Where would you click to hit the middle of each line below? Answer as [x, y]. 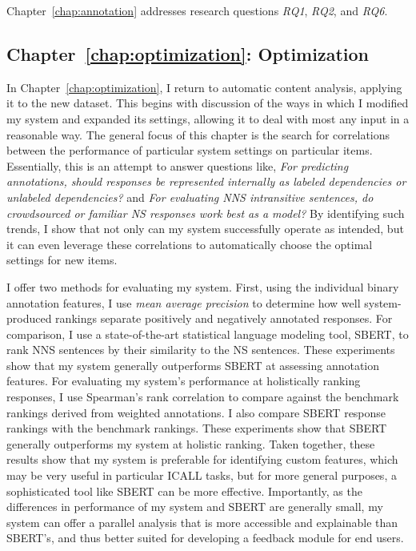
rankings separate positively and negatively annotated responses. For [224, 318]
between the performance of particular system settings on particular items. [190, 150]
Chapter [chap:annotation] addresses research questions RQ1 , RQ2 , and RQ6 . [197, 10]
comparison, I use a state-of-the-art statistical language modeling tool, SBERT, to [208, 334]
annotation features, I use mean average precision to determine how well [184, 302]
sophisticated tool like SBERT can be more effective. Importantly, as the [184, 491]
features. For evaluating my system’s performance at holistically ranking [184, 381]
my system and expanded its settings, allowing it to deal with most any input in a [208, 118]
